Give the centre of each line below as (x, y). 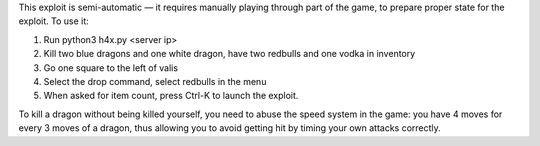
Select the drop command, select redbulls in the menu (155, 81)
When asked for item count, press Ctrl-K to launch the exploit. (171, 96)
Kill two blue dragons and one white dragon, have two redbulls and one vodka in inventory (229, 54)
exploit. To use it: (53, 21)
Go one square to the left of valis (111, 67)
